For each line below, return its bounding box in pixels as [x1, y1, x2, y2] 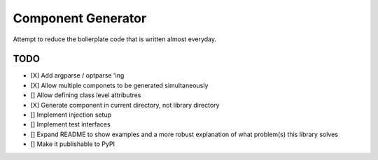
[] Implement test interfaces [30, 120, 111, 129]
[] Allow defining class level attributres [30, 91, 141, 99]
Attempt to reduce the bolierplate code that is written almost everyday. [13, 35, 217, 43]
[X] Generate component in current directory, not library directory [30, 101, 220, 109]
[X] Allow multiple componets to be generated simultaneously [30, 81, 209, 89]
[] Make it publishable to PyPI [30, 140, 115, 148]
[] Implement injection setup [30, 110, 112, 119]
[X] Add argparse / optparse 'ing [30, 71, 125, 80]
